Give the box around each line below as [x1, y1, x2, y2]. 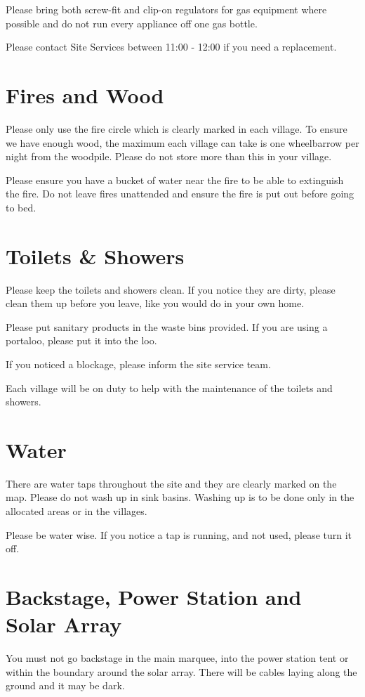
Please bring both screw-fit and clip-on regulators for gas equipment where [6, 2, 327, 16]
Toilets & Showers [6, 241, 185, 270]
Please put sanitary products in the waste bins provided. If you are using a [6, 319, 328, 334]
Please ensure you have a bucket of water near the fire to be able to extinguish [6, 172, 344, 187]
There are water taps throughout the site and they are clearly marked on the [6, 476, 337, 490]
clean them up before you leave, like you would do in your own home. [6, 296, 305, 311]
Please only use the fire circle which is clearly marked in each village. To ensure [6, 121, 347, 136]
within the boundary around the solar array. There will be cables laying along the [6, 664, 357, 679]
